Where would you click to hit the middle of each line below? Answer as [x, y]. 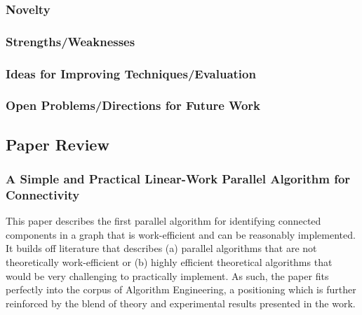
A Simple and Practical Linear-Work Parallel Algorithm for [178, 179]
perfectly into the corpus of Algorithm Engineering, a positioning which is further [181, 289]
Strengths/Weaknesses [71, 41]
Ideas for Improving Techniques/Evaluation [131, 73]
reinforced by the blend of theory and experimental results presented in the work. [181, 303]
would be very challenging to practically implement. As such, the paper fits [167, 275]
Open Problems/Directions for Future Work [133, 105]
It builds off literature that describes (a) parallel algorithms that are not [161, 248]
